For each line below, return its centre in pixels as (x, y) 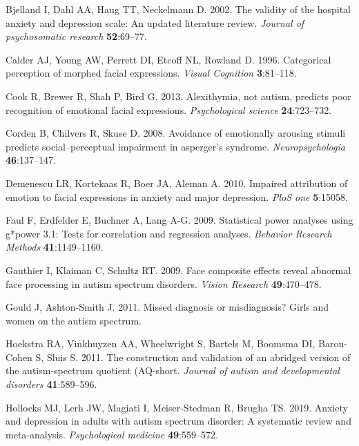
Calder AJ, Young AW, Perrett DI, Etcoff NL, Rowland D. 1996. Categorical (168, 59)
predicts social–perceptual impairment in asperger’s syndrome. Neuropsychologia (175, 146)
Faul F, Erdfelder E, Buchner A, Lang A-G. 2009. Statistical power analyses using (179, 220)
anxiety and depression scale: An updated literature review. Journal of (155, 22)
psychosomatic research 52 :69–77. (76, 36)
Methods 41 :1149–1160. (55, 247)
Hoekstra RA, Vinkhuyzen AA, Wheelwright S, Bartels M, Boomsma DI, (161, 343)
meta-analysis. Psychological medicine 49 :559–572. (112, 434)
